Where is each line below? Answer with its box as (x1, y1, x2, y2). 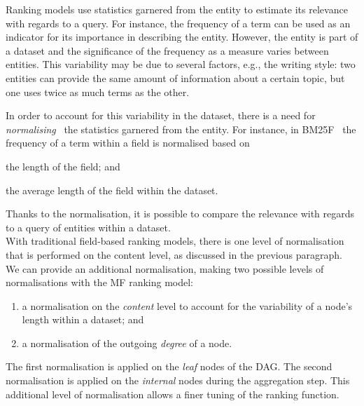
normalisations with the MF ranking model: (6, 275, 194, 290)
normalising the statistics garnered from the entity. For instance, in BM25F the (6, 121, 356, 136)
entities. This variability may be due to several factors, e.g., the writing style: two (6, 57, 356, 72)
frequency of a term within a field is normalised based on (6, 135, 250, 150)
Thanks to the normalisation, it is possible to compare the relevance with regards (6, 206, 355, 221)
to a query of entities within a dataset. (6, 219, 171, 234)
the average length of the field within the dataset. (6, 182, 218, 197)
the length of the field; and (6, 158, 120, 173)
